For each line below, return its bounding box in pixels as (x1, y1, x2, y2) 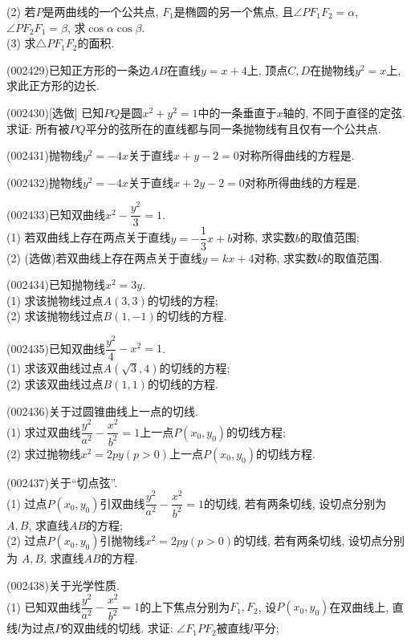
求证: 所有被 (6, 120, 70, 136)
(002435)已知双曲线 (6, 339, 105, 356)
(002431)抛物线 (6, 147, 83, 164)
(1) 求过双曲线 (6, 423, 81, 440)
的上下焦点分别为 (140, 598, 230, 615)
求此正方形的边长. (6, 77, 100, 94)
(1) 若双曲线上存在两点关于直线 (6, 229, 171, 246)
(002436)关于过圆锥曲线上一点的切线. (6, 402, 198, 419)
